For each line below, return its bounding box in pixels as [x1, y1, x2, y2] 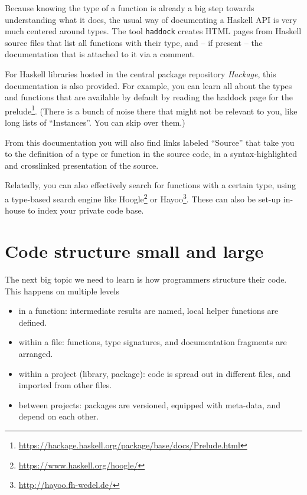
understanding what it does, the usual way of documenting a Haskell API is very [5, 13, 297, 25]
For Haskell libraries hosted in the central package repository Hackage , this [5, 68, 276, 80]
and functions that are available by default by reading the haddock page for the [5, 91, 293, 103]
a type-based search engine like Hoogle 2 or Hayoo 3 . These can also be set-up [5, 191, 281, 205]
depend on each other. [18, 410, 99, 422]
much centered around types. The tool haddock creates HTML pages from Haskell [5, 25, 302, 37]
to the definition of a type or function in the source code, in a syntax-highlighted [5, 147, 297, 160]
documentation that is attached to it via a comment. [5, 48, 195, 60]
